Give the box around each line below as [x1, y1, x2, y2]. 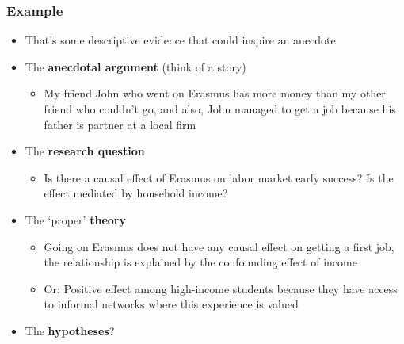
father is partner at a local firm [44, 116, 196, 132]
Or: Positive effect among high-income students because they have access [44, 280, 398, 296]
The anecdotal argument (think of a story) [25, 58, 246, 75]
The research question [25, 143, 145, 159]
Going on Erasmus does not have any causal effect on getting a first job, [44, 238, 394, 254]
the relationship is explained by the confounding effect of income [44, 254, 357, 270]
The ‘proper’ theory [25, 211, 126, 227]
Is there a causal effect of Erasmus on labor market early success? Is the [44, 169, 394, 185]
